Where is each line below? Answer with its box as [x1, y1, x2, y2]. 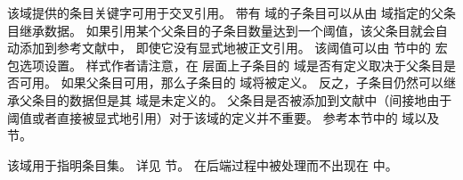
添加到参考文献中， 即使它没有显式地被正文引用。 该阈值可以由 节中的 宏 [19, 38, 448, 57]
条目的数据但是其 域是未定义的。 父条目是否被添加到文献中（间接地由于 [31, 90, 452, 109]
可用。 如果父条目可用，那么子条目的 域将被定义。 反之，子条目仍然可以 [19, 73, 443, 92]
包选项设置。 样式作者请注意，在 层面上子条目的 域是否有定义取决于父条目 [7, 55, 443, 74]
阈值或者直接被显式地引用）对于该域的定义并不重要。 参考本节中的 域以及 [7, 108, 440, 127]
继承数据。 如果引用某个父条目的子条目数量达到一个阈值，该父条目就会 [19, 20, 435, 39]
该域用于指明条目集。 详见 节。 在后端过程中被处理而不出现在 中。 [7, 155, 398, 174]
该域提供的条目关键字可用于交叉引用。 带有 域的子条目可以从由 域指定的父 [7, 4, 443, 21]
